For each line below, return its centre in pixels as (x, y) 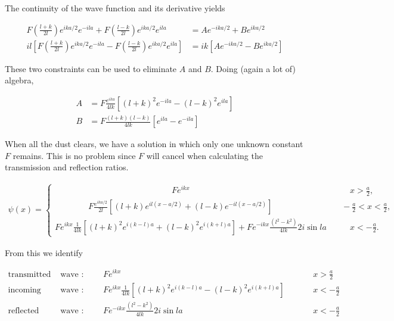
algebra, (19, 80)
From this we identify (44, 252)
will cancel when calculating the (204, 155)
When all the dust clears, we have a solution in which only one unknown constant (154, 144)
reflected (24, 311)
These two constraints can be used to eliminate (91, 68)
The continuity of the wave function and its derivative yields (115, 8)
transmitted (30, 274)
